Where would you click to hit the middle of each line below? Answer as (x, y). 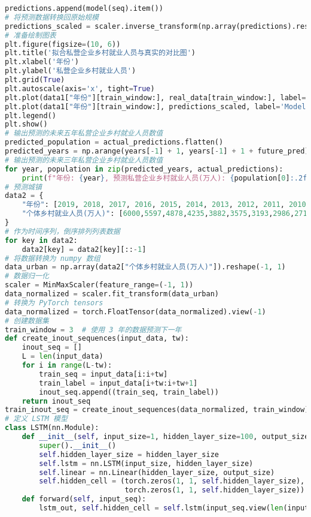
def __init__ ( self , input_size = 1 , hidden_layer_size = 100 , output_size (165, 437)
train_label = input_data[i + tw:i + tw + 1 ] (118, 383)
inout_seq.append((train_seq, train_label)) (129, 392)
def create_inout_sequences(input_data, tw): (97, 339)
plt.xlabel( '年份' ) (42, 62)
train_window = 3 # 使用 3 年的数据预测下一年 (93, 330)
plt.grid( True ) (35, 80)
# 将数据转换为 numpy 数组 (53, 258)
